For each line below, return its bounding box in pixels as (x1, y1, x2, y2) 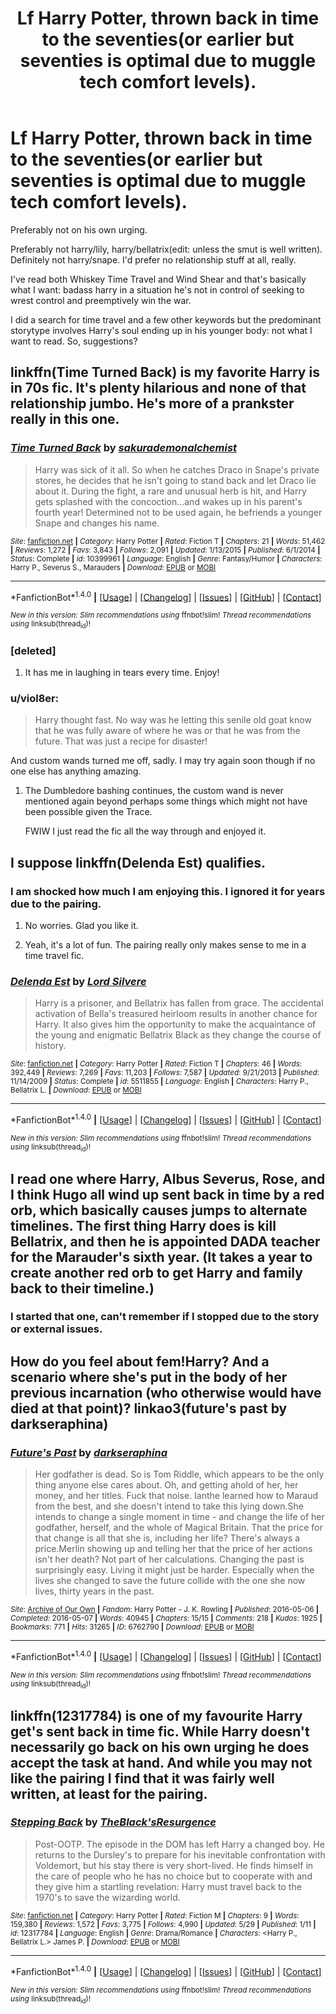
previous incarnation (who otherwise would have (10, 1384, 322, 1401)
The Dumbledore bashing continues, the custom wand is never (24, 785, 284, 797)
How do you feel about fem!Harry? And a (10, 1353, 270, 1370)
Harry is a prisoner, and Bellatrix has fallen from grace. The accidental (34, 997, 324, 1009)
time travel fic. (24, 949, 85, 961)
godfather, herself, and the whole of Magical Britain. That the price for (34, 1522, 323, 1534)
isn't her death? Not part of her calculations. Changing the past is (34, 1553, 305, 1566)
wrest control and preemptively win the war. (10, 294, 192, 306)
